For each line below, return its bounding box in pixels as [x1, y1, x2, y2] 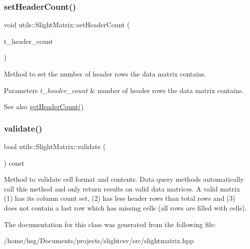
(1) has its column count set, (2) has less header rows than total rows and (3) [4, 193, 235, 203]
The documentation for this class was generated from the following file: [4, 219, 216, 229]
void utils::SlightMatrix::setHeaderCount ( [4, 19, 130, 30]
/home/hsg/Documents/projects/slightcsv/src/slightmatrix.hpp [4, 235, 194, 246]
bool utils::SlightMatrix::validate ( [4, 141, 106, 151]
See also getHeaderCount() [4, 101, 84, 112]
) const [4, 157, 25, 168]
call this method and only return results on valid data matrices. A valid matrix [4, 183, 240, 193]
